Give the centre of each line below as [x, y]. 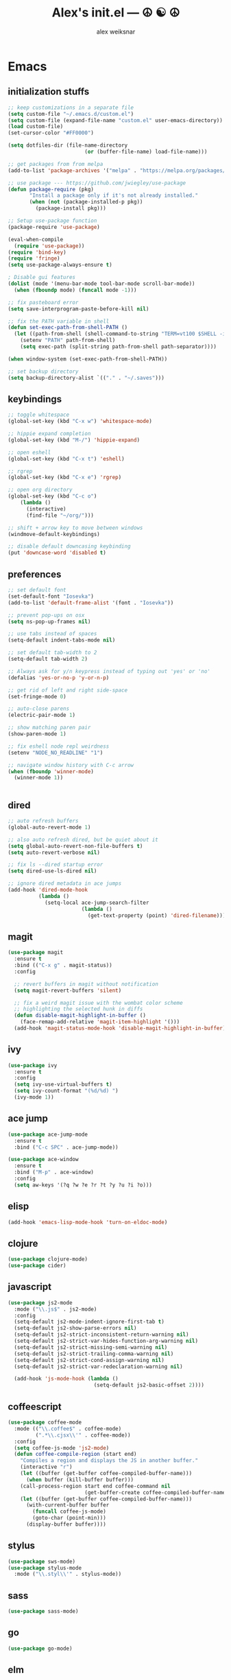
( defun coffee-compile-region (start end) [75, 1454]
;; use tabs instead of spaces [52, 634]
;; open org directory [40, 490]
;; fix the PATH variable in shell [59, 321]
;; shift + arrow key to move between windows [75, 528]
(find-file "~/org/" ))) [60, 515]
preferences [35, 574]
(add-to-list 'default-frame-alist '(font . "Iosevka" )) [91, 602]
